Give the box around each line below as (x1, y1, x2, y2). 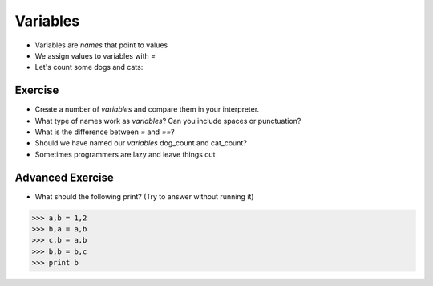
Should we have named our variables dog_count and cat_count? (34, 138, 248, 148)
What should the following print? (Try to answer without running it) (34, 191, 254, 201)
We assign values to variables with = (34, 51, 156, 60)
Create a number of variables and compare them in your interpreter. (34, 104, 260, 114)
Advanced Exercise (14, 170, 114, 184)
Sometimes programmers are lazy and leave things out (34, 149, 216, 159)
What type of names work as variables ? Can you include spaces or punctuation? (34, 116, 301, 125)
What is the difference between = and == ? (34, 127, 176, 137)
